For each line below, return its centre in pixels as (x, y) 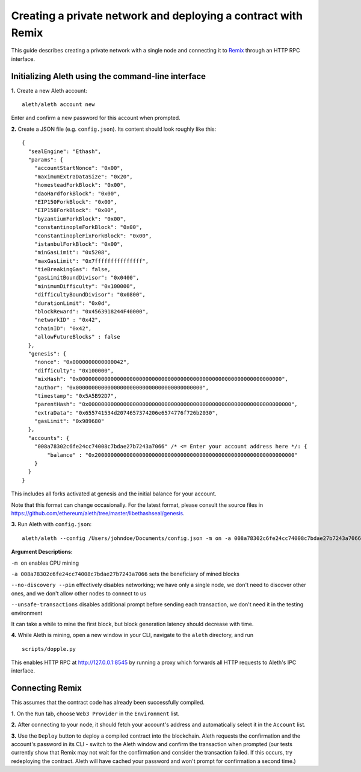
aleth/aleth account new (58, 105)
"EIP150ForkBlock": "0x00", (76, 202)
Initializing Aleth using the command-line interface (109, 76)
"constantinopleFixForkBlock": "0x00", (93, 236)
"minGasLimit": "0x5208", (73, 253)
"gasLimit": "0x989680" (69, 421)
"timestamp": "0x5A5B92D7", (76, 396)
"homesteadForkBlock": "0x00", (80, 185)
